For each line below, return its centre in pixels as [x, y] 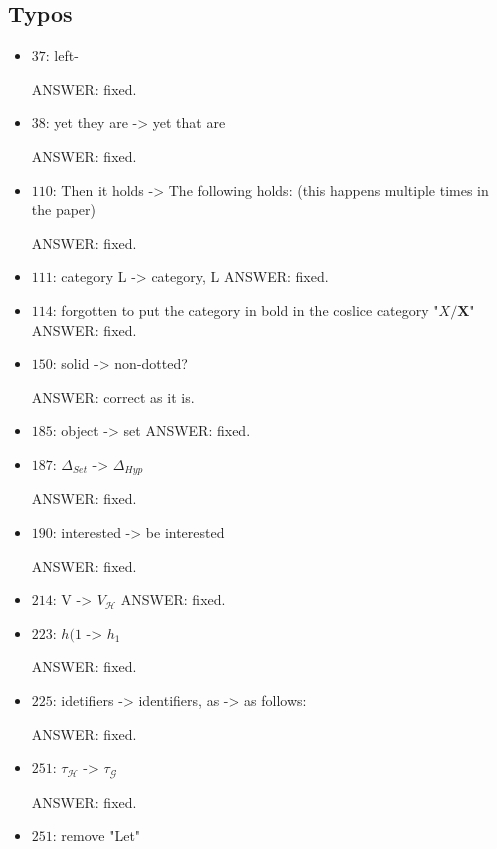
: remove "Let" [96, 835]
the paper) [64, 209]
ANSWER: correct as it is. [113, 396]
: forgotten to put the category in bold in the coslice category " [245, 309]
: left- [62, 55]
